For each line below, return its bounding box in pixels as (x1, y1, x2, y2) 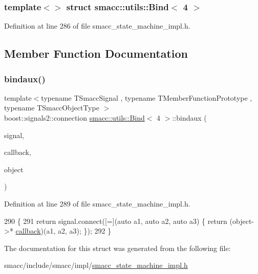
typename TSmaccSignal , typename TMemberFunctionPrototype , (41, 92, 252, 103)
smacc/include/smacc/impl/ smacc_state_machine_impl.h (4, 260, 188, 270)
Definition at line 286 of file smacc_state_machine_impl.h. (4, 20, 190, 31)
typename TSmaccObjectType (4, 102, 99, 113)
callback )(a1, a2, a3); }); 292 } (15, 225, 112, 236)
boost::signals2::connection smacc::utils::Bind (4, 112, 145, 123)
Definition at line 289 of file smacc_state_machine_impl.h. (4, 198, 190, 209)
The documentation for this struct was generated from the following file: (4, 242, 231, 253)
